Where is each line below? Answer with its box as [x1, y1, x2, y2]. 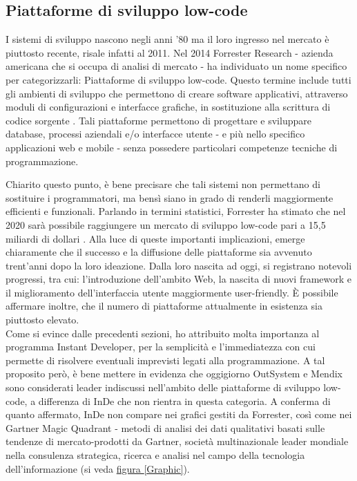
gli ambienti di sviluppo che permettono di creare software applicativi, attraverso [6, 86, 348, 100]
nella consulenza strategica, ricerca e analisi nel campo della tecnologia [6, 448, 305, 462]
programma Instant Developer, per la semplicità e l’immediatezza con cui [6, 339, 316, 354]
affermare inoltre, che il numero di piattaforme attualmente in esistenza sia [6, 299, 322, 313]
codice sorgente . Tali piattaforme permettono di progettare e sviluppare [6, 113, 311, 127]
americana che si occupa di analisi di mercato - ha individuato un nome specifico [6, 59, 347, 73]
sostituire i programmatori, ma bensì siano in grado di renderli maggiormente [6, 190, 334, 205]
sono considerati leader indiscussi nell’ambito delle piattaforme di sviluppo [6, 380, 320, 395]
